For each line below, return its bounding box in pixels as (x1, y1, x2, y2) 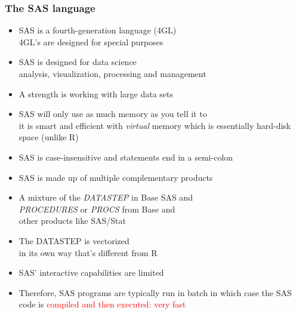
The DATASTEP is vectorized (18, 234, 129, 247)
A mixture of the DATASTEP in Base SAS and (18, 191, 193, 204)
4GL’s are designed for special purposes (18, 35, 164, 48)
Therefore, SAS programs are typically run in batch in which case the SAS (18, 286, 292, 298)
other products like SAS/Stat (18, 214, 126, 227)
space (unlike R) (18, 131, 79, 143)
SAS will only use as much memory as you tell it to (18, 107, 207, 120)
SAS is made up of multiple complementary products (18, 171, 213, 183)
